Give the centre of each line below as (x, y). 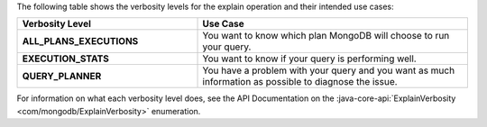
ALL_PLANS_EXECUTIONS (80, 41)
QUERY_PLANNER (62, 77)
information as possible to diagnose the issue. (300, 82)
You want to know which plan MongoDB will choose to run (326, 36)
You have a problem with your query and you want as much (329, 70)
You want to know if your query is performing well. (309, 59)
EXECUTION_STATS (66, 59)
